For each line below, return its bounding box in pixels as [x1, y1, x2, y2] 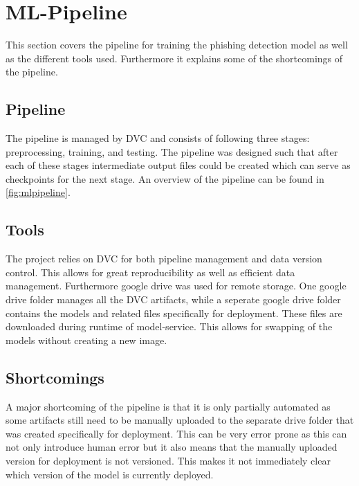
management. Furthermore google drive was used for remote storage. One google [6, 278, 347, 293]
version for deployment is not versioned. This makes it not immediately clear [6, 453, 331, 468]
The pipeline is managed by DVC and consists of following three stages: [6, 131, 310, 145]
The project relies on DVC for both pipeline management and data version [6, 251, 322, 266]
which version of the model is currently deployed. [6, 467, 214, 481]
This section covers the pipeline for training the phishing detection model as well [6, 37, 348, 52]
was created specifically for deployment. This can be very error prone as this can [6, 426, 347, 440]
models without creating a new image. [6, 332, 167, 347]
